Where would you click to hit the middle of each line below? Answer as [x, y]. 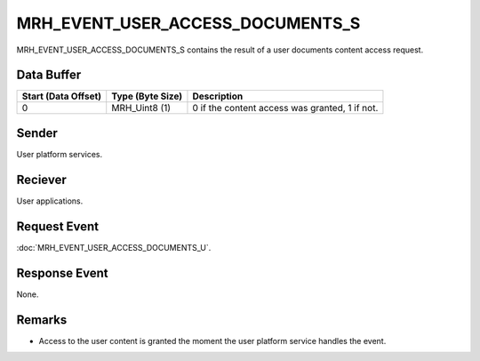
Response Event [62, 273]
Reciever [41, 179]
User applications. [50, 201]
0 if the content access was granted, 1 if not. [285, 108]
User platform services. [59, 154]
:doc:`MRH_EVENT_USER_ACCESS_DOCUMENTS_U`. [114, 247]
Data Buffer [49, 75]
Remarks [42, 320]
